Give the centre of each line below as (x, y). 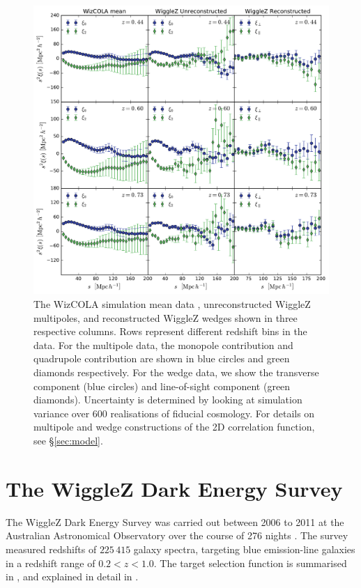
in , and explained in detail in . (72, 577)
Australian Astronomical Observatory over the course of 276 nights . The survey (177, 535)
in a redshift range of (51, 563)
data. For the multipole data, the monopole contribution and (163, 345)
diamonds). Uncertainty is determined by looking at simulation (168, 400)
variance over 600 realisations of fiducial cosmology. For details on (174, 413)
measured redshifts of (51, 549)
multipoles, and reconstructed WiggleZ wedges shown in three (166, 317)
